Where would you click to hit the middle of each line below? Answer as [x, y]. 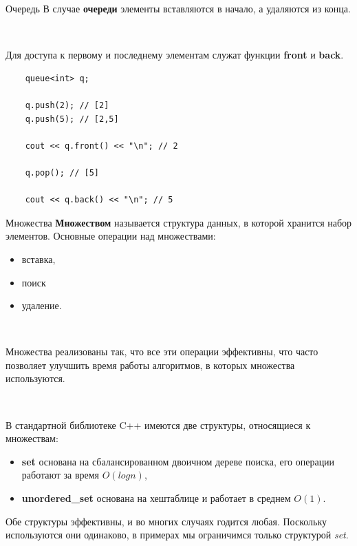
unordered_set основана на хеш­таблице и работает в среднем [156, 498]
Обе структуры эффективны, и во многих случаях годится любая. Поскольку [166, 521]
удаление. [42, 305]
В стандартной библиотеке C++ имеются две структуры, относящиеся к [158, 424]
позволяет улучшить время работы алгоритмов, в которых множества [150, 365]
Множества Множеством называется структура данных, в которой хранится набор [179, 222]
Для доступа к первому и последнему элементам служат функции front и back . [175, 55]
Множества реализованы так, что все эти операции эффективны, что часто [162, 351]
